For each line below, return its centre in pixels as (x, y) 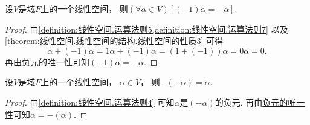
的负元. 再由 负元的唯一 (260, 102)
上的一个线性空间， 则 (84, 8)
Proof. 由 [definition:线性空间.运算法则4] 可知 (90, 102)
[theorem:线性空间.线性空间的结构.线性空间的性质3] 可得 (114, 41)
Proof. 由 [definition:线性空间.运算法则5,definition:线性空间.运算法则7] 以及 (147, 29)
